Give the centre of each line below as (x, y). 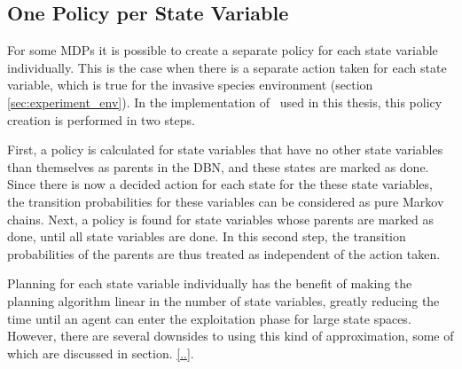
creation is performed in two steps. (101, 119)
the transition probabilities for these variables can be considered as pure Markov (226, 201)
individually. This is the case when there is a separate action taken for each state (227, 67)
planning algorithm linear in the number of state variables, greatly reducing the (223, 300)
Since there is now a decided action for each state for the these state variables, (220, 184)
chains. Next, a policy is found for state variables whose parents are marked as (220, 219)
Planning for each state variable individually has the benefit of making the (210, 283)
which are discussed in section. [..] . (101, 353)
